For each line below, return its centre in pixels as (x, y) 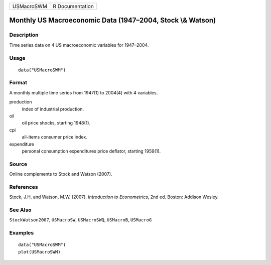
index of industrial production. (53, 109)
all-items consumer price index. (54, 137)
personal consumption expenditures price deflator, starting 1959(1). (91, 151)
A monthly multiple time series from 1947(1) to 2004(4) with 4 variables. (84, 92)
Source (18, 164)
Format (18, 83)
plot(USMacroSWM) (39, 252)
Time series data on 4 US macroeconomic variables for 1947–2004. (79, 45)
